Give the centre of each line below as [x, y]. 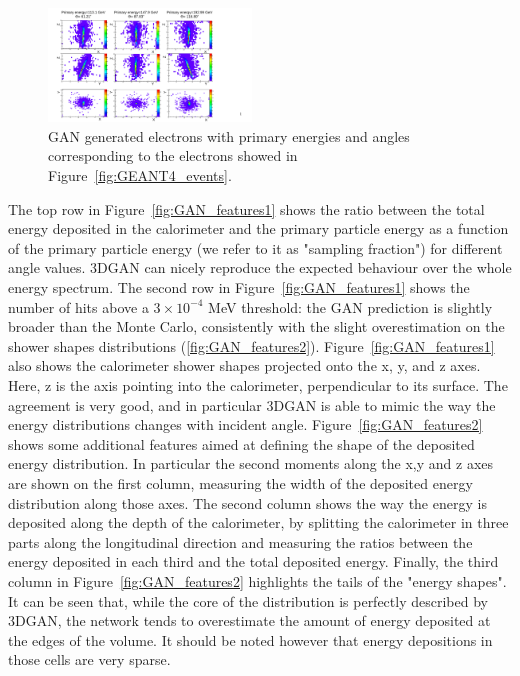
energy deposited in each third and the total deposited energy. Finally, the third [253, 561]
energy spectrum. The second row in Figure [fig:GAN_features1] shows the [239, 287]
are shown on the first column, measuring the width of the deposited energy [240, 482]
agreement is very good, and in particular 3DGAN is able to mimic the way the [252, 404]
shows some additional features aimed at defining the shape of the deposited [241, 443]
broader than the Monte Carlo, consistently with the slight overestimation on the [256, 326]
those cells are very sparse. [89, 659]
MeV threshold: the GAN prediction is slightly [350, 306]
